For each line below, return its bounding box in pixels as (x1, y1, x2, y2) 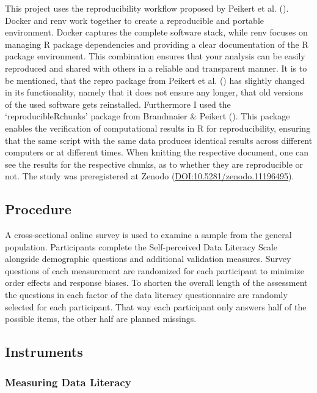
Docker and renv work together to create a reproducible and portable (5, 13, 264, 26)
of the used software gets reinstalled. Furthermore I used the (5, 97, 231, 110)
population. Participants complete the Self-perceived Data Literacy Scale (5, 240, 278, 253)
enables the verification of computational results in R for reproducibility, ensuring (5, 121, 311, 134)
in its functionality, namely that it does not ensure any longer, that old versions (5, 86, 304, 99)
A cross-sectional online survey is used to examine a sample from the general (5, 228, 292, 241)
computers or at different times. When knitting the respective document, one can (5, 146, 308, 159)
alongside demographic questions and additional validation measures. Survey (5, 252, 291, 265)
